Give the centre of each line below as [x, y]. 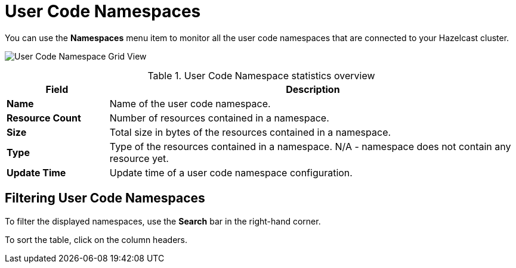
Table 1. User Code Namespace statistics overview [261, 75]
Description [313, 89]
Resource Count [44, 118]
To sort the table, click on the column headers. [96, 239]
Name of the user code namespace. [190, 103]
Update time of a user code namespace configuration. [231, 172]
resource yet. [139, 158]
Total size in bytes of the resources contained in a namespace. [250, 132]
